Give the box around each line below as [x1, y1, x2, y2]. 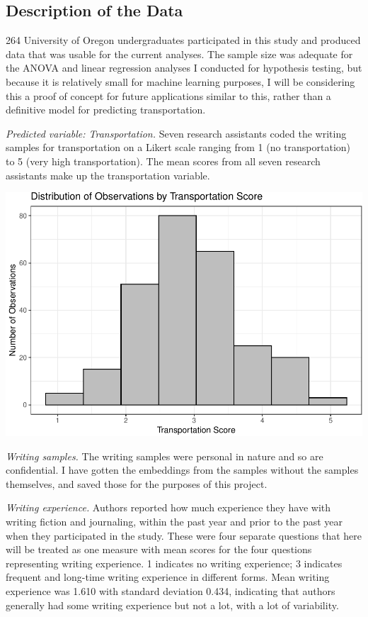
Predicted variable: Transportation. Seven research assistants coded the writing [6, 126, 347, 140]
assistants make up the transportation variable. [6, 167, 210, 182]
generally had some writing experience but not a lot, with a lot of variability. [6, 597, 339, 612]
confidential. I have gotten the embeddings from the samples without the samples [6, 462, 359, 477]
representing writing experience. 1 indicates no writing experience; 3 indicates [6, 555, 343, 570]
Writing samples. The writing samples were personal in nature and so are [6, 448, 323, 463]
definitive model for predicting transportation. [6, 102, 206, 117]
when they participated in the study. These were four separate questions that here [6, 528, 362, 543]
